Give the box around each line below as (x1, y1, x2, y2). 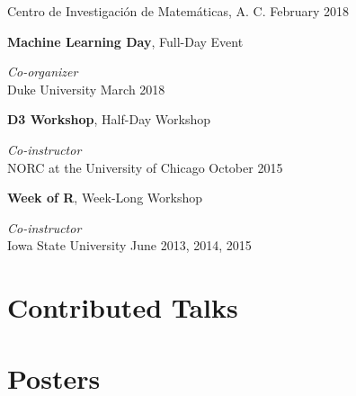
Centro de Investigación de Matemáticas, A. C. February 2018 (7, 2, 350, 20)
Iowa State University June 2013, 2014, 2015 (7, 236, 252, 255)
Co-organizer (7, 62, 78, 81)
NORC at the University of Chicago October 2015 (7, 157, 283, 176)
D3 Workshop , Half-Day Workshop (7, 110, 210, 129)
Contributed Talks (7, 289, 238, 326)
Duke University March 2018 (7, 79, 165, 98)
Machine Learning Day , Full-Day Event (7, 31, 244, 50)
